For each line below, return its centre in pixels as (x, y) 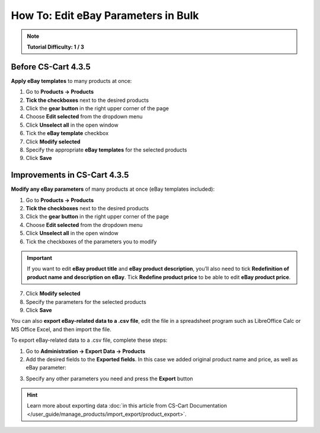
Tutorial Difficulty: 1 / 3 (55, 47)
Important (40, 258)
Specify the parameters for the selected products (86, 302)
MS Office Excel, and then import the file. (61, 329)
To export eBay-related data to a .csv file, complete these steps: (89, 340)
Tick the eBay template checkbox (67, 133)
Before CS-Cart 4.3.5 (51, 67)
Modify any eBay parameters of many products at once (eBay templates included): (113, 189)
